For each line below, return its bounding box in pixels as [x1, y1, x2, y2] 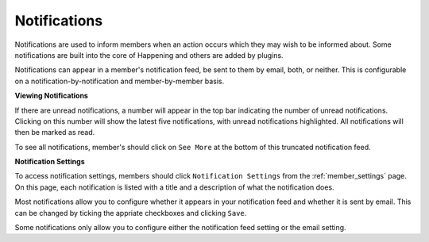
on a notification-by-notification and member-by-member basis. [14, 76, 225, 86]
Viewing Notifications [14, 91, 89, 101]
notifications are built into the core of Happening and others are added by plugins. [14, 50, 284, 60]
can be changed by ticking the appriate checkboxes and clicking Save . [14, 208, 247, 217]
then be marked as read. [14, 128, 95, 137]
